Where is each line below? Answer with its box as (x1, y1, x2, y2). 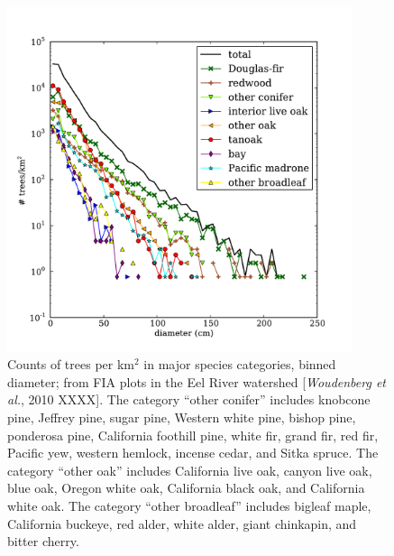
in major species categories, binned (143, 355, 336, 374)
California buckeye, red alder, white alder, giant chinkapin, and (7, 514, 357, 533)
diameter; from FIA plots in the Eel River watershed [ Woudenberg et (7, 372, 386, 391)
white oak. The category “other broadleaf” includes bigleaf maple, (7, 496, 371, 514)
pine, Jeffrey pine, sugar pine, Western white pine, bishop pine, (7, 407, 356, 426)
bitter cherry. (7, 532, 79, 551)
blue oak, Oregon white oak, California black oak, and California (7, 478, 365, 497)
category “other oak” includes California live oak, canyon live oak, (7, 460, 372, 479)
